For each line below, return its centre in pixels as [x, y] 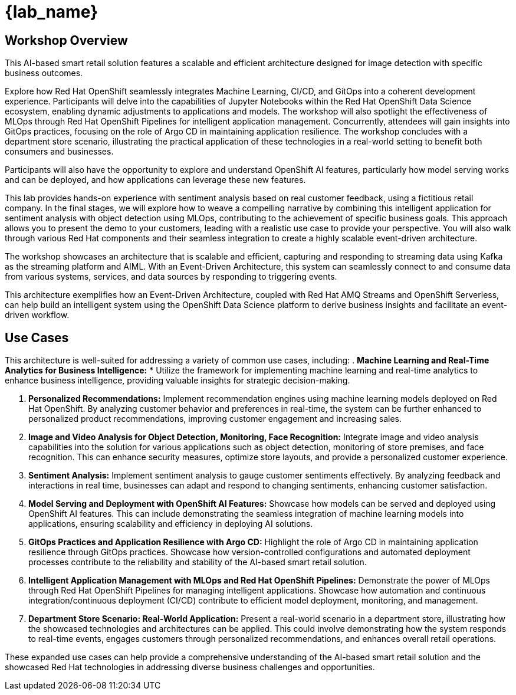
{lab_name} [52, 12]
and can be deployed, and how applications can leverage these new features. [155, 180]
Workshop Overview [66, 40]
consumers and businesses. [59, 152]
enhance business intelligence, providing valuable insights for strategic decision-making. [178, 381]
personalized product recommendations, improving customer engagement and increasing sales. [215, 419]
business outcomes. [44, 73]
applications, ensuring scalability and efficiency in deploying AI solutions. [171, 524]
